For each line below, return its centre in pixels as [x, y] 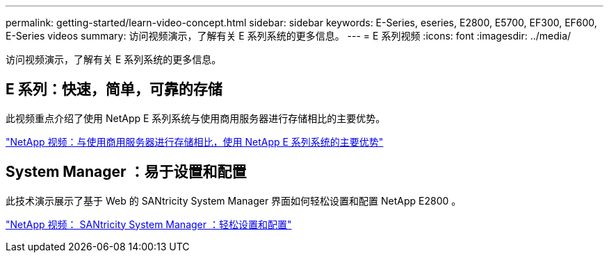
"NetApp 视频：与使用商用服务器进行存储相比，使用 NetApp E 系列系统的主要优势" [195, 141]
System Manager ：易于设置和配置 [126, 172]
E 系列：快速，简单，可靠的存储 [114, 89]
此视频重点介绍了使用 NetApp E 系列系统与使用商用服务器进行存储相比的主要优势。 [196, 118]
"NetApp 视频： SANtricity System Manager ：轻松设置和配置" [149, 224]
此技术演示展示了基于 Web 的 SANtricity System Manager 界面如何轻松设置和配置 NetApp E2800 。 [234, 200]
